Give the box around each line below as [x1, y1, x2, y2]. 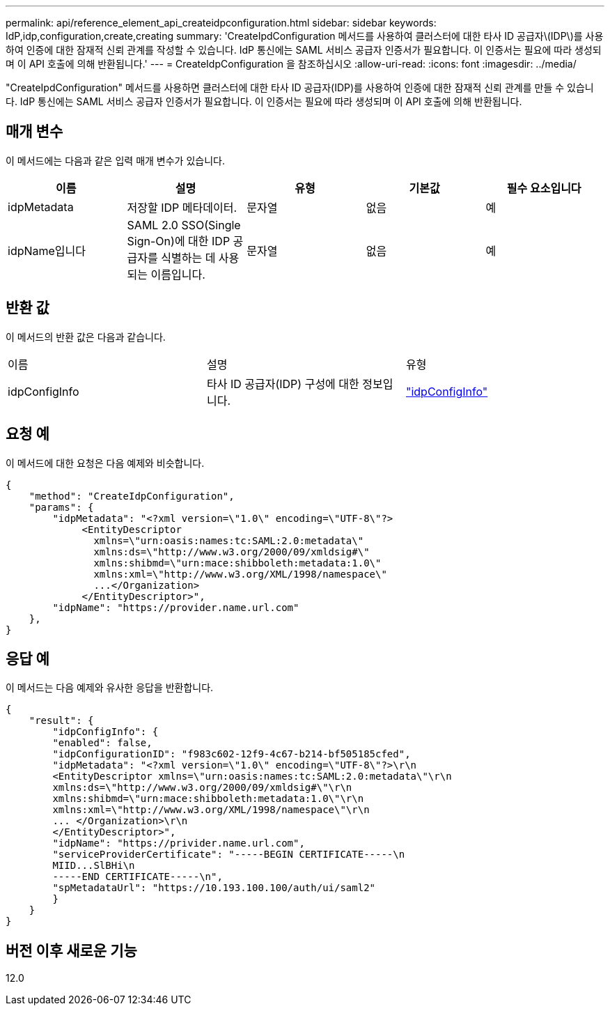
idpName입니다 [8, 243, 86, 258]
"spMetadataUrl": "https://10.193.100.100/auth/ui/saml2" [52, 882, 376, 894]
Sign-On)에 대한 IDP [127, 233, 230, 248]
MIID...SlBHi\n [52, 860, 135, 872]
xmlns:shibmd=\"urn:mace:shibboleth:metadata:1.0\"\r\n [52, 793, 364, 805]
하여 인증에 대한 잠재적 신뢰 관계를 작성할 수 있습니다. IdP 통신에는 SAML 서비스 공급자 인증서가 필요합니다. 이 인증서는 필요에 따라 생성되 [6, 44, 602, 56]
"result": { [29, 715, 94, 727]
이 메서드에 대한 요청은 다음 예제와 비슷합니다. [6, 456, 205, 469]
